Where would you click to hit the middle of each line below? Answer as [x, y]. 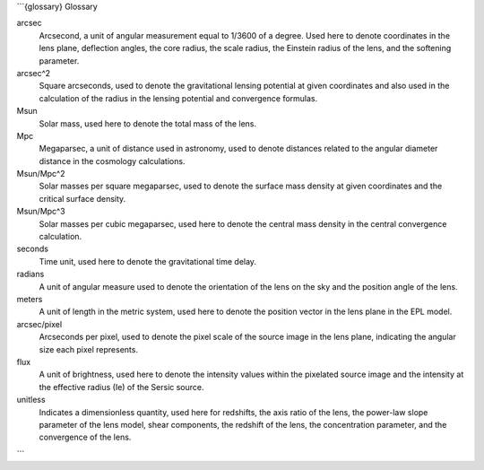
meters [30, 299]
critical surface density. [82, 198]
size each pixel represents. [89, 349]
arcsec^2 [34, 73]
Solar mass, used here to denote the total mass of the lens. [148, 123]
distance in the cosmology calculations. [112, 161]
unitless [31, 400]
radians [30, 274]
